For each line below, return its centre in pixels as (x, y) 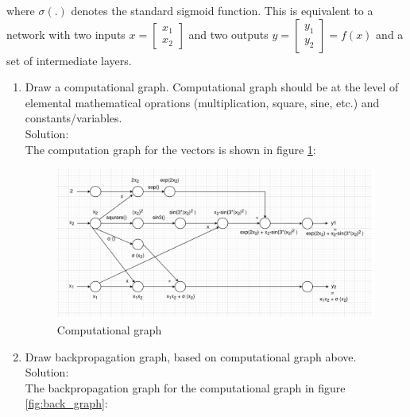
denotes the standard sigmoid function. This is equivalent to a (222, 10)
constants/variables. (73, 118)
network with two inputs (66, 34)
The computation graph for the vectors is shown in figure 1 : (170, 149)
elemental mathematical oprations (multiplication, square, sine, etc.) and (202, 102)
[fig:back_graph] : (66, 403)
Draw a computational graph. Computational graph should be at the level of (212, 87)
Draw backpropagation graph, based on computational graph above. (191, 356)
